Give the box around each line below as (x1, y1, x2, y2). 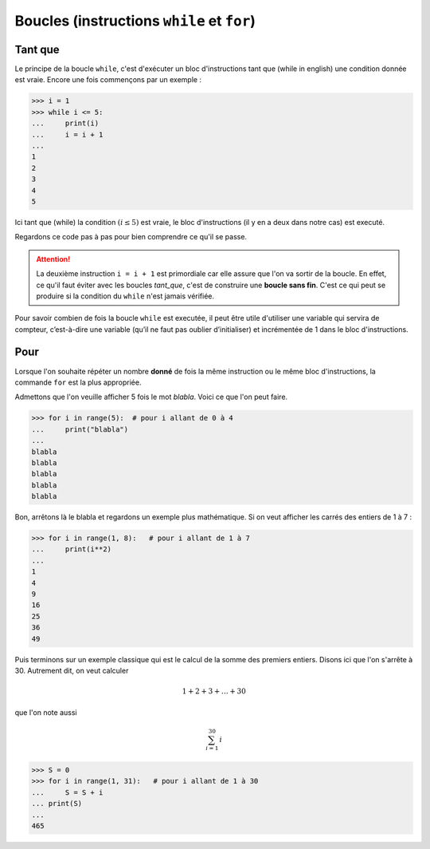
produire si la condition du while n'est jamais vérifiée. (36, 291, 215, 301)
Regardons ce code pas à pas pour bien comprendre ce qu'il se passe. (14, 232, 247, 242)
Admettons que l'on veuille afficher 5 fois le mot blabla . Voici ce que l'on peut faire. (14, 392, 288, 402)
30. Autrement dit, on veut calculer (14, 665, 129, 675)
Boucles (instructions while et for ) (14, 12, 256, 30)
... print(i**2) (31, 545, 111, 554)
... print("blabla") (31, 424, 129, 434)
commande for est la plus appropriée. (14, 377, 142, 387)
